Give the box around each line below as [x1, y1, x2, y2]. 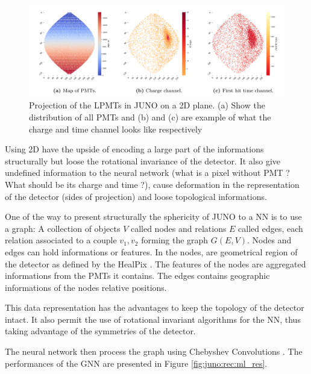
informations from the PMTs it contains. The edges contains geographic [5, 269, 270, 282]
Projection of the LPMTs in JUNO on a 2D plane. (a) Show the [29, 99, 265, 111]
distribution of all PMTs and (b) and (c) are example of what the [29, 110, 271, 123]
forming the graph [141, 234, 209, 246]
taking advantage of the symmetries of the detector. [5, 325, 196, 337]
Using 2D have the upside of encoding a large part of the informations [5, 143, 264, 155]
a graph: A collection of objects [5, 222, 121, 234]
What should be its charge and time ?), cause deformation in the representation [5, 178, 300, 190]
